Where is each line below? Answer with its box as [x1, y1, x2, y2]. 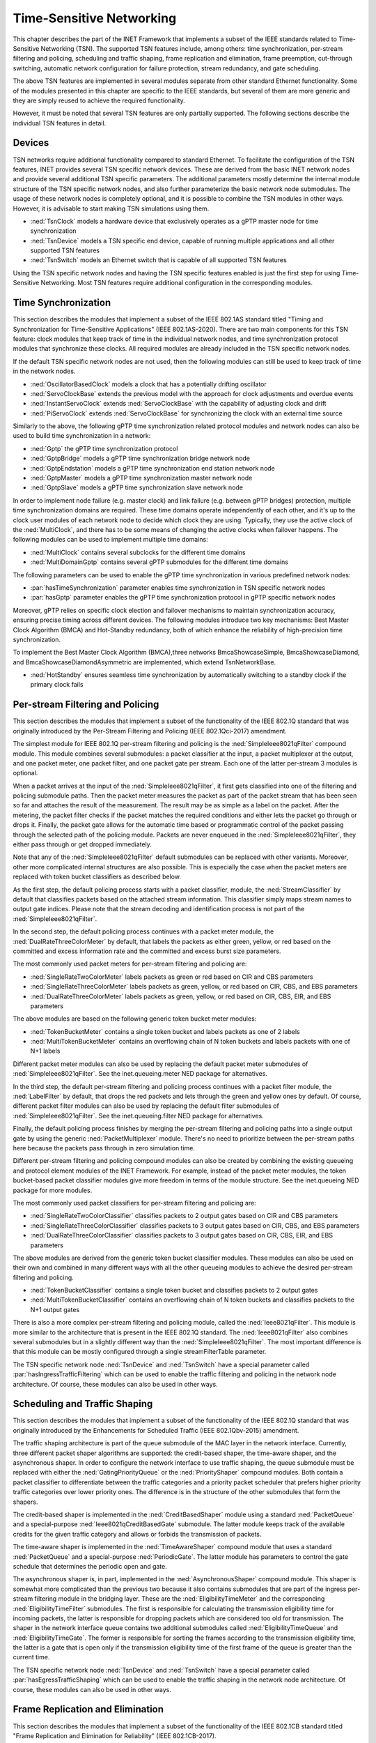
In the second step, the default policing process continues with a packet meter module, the [13, 927, 274, 936]
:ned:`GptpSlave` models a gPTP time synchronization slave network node [30, 483, 244, 492]
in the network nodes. [13, 367, 76, 376]
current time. [13, 1653, 50, 1661]
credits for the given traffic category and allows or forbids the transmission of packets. [13, 1530, 262, 1538]
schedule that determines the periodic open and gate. [13, 1562, 167, 1570]
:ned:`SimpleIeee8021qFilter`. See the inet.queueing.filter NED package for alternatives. [13, 1111, 264, 1120]
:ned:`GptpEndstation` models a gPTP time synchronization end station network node [30, 464, 275, 472]
